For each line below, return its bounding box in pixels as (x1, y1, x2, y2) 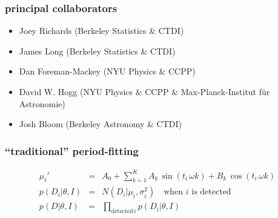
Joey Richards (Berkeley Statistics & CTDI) (19, 24, 184, 37)
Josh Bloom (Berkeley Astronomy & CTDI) (19, 117, 182, 130)
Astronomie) (19, 97, 65, 110)
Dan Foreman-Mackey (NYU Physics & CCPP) (19, 65, 196, 78)
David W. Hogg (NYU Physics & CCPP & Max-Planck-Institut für (19, 85, 270, 97)
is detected (191, 188, 231, 197)
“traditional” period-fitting (5, 143, 139, 158)
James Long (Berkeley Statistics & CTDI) (19, 44, 176, 57)
